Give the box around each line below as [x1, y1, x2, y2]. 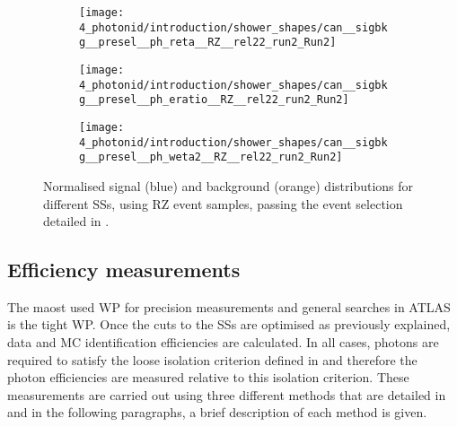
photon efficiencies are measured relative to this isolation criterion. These [7, 368, 409, 387]
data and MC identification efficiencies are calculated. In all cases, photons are [7, 333, 439, 352]
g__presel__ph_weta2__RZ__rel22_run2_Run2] [79, 151, 343, 164]
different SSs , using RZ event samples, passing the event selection [43, 194, 403, 213]
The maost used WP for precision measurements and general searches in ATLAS [7, 297, 451, 316]
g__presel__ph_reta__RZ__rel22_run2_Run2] [79, 36, 337, 49]
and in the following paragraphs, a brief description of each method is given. [7, 403, 427, 422]
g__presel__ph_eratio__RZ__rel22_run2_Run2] [79, 93, 349, 107]
